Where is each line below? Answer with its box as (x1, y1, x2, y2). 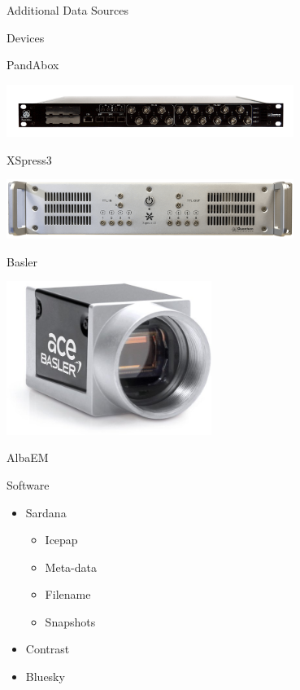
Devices (7, 29, 45, 46)
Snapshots (45, 613, 96, 630)
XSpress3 (7, 151, 52, 168)
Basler (7, 253, 38, 270)
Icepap (45, 531, 78, 548)
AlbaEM (7, 449, 49, 466)
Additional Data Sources (7, 2, 129, 18)
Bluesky (25, 668, 65, 685)
